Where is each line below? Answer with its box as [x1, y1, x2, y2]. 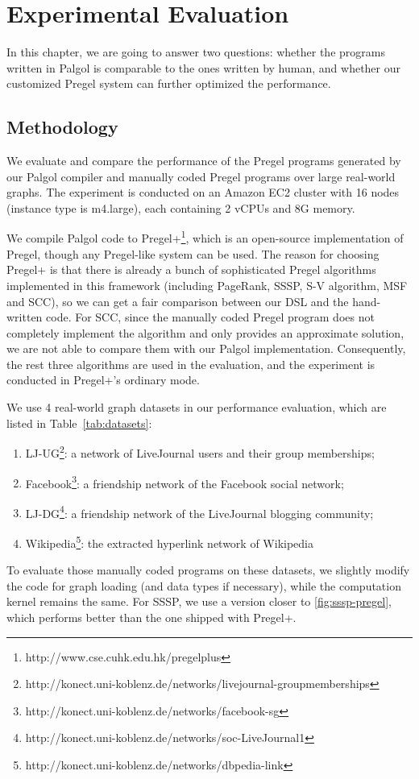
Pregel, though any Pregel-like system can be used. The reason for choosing [6, 245, 380, 262]
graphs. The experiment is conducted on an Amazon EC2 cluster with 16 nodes [6, 184, 400, 201]
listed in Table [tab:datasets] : [6, 414, 152, 431]
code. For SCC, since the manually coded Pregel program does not [46, 309, 375, 325]
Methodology [6, 114, 118, 139]
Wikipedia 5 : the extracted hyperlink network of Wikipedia [25, 532, 313, 551]
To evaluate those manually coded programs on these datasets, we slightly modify [6, 561, 410, 578]
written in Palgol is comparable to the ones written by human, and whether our [6, 59, 401, 76]
